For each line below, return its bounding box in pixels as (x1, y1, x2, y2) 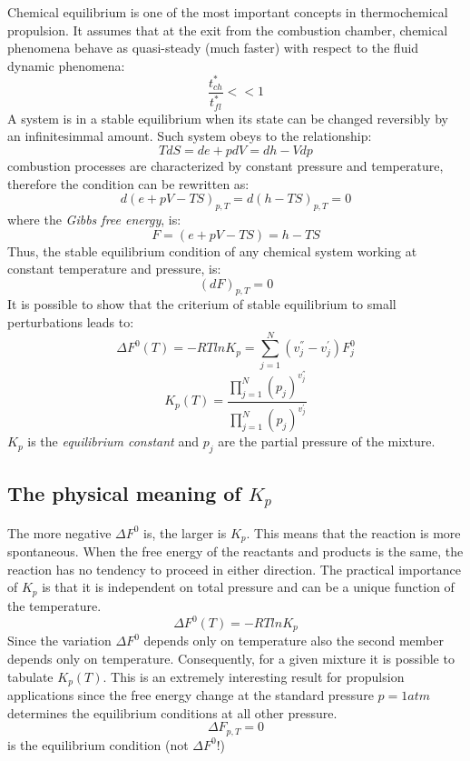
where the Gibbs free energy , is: (7, 209, 181, 228)
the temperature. (7, 596, 102, 615)
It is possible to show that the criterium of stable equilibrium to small (7, 295, 397, 314)
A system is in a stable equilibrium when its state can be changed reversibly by (7, 108, 448, 127)
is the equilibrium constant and (27, 432, 199, 451)
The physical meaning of (7, 479, 241, 507)
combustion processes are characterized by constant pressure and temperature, (7, 155, 444, 175)
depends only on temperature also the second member (143, 631, 444, 650)
